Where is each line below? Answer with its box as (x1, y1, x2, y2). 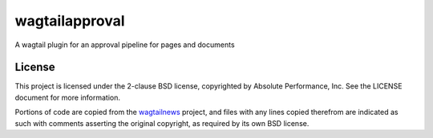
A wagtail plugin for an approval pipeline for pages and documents (14, 40, 236, 49)
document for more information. (14, 93, 120, 102)
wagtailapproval (14, 12, 125, 30)
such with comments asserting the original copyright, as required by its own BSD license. (14, 118, 310, 128)
